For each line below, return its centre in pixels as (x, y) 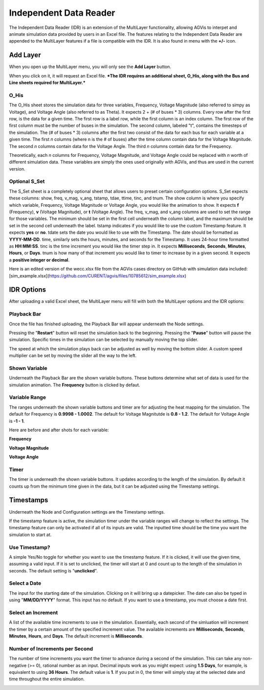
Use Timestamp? (30, 547)
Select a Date (25, 583)
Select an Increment (33, 613)
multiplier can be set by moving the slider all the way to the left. (73, 356)
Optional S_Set (27, 181)
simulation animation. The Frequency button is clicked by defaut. (75, 385)
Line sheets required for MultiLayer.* (47, 83)
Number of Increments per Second (51, 648)
